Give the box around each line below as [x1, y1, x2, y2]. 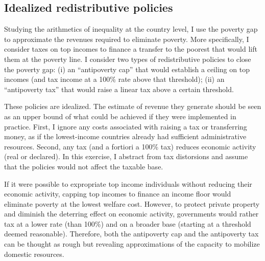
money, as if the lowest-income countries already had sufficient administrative [4, 131, 247, 142]
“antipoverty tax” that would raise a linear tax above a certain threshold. [4, 83, 234, 94]
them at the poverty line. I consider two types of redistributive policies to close [4, 53, 251, 64]
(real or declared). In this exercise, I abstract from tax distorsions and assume [4, 151, 248, 162]
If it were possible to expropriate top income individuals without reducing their [4, 178, 252, 189]
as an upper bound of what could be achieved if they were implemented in [4, 111, 236, 121]
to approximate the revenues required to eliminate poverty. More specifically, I [4, 33, 249, 44]
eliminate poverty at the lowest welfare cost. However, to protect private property [4, 198, 260, 209]
